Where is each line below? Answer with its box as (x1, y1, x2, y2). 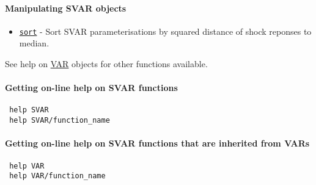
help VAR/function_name (9, 172, 106, 181)
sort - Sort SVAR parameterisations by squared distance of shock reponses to (19, 24, 312, 37)
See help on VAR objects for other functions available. (5, 57, 208, 70)
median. (19, 37, 50, 49)
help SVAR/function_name (9, 116, 110, 125)
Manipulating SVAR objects (5, 1, 127, 14)
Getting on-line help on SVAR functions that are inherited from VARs (5, 137, 310, 150)
